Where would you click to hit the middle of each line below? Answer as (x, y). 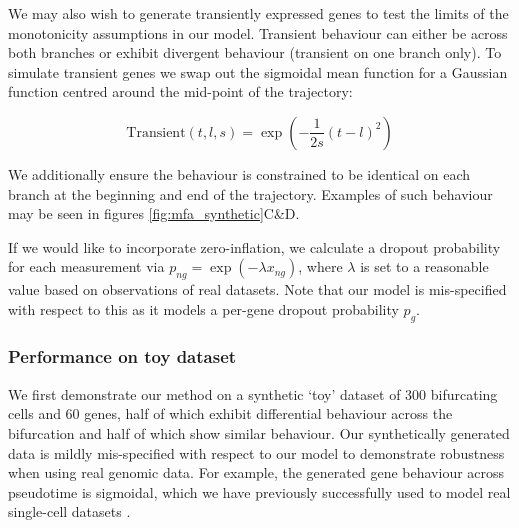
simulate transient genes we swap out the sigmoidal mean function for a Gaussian (258, 71)
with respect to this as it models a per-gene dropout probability (203, 308)
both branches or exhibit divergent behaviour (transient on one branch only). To (255, 52)
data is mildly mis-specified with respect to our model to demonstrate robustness (256, 452)
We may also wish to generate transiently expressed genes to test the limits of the (258, 13)
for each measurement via (86, 266)
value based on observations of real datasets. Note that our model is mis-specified (257, 289)
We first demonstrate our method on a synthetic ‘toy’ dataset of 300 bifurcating (253, 393)
